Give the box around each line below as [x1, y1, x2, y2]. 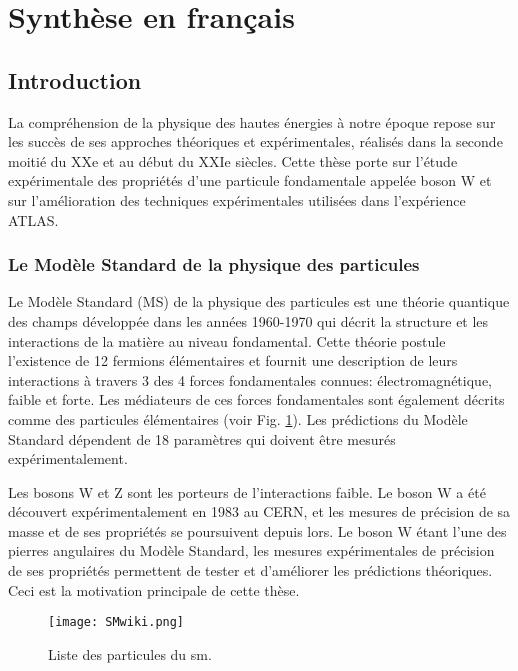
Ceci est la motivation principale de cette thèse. [8, 579, 300, 600]
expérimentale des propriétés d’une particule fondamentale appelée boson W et [8, 170, 492, 191]
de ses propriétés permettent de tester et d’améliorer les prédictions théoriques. [8, 560, 493, 581]
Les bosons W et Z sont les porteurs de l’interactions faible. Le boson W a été [8, 481, 486, 502]
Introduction [8, 64, 142, 95]
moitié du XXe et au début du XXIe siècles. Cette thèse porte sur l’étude [8, 150, 458, 171]
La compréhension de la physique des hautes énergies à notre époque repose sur [8, 111, 496, 132]
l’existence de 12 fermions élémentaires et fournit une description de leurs [8, 350, 458, 371]
